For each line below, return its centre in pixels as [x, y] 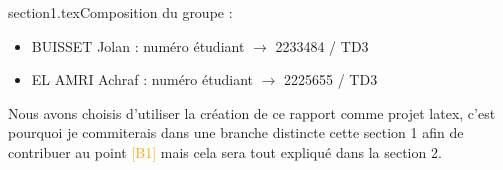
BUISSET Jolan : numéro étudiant [138, 45]
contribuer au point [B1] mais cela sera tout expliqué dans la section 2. [225, 151]
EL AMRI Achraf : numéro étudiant [142, 79]
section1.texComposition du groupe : [120, 12]
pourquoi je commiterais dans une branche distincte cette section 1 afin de [236, 132]
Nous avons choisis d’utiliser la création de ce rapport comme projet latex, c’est [252, 112]
